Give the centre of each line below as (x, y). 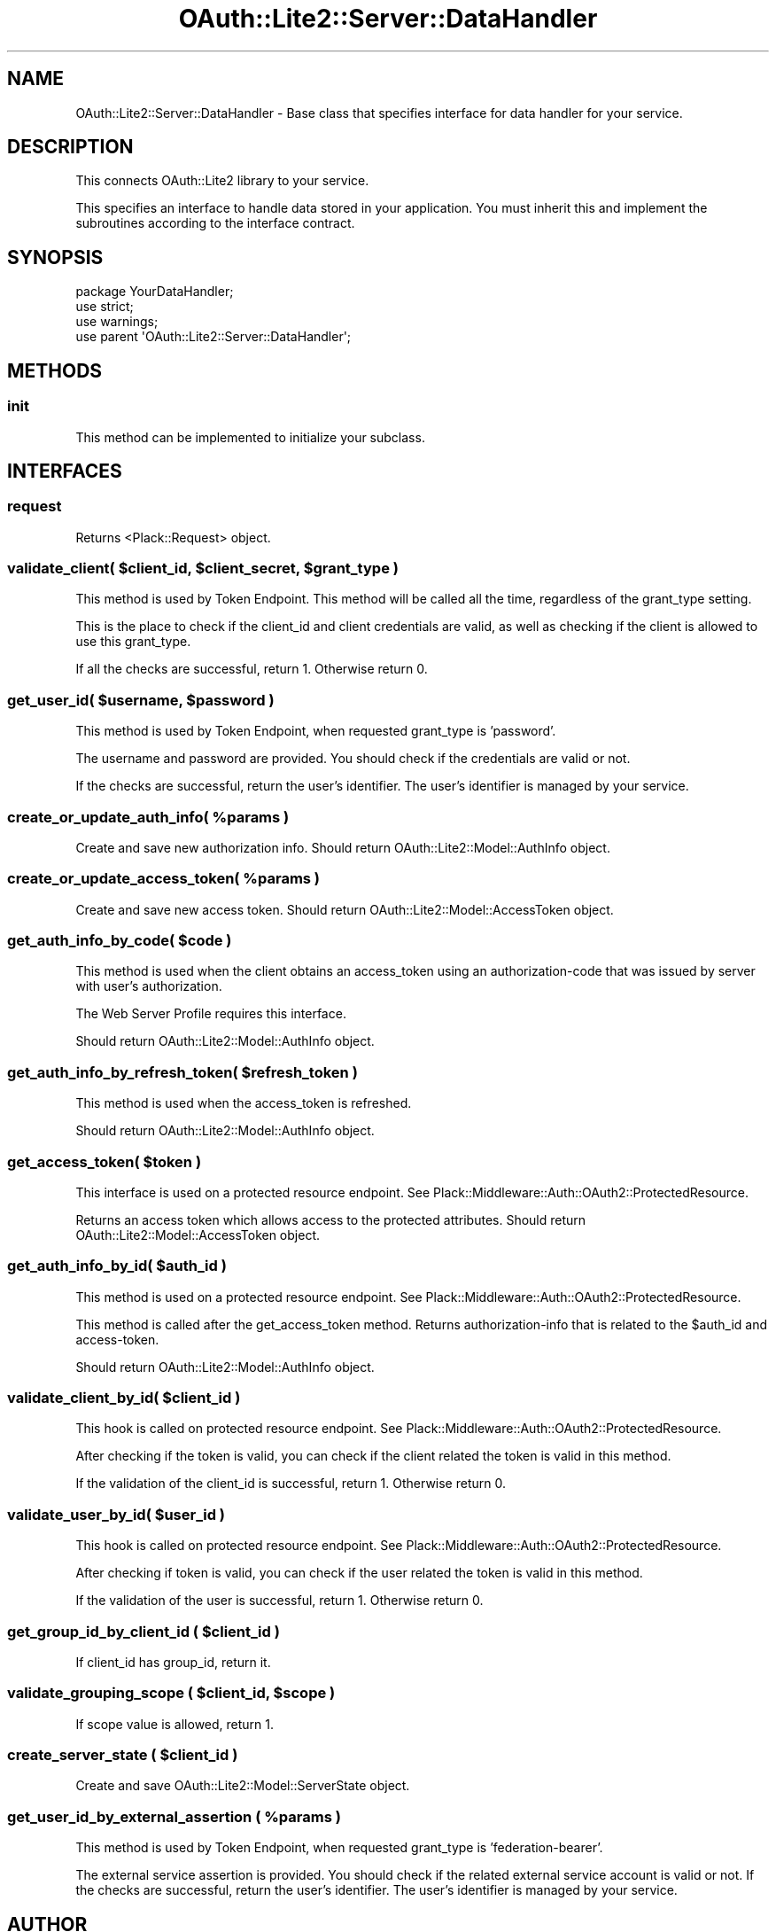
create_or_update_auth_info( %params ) (148, 817)
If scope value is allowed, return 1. (175, 1724)
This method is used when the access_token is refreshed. (244, 1103)
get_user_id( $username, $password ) (141, 700)
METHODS (55, 370)
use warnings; (117, 322)
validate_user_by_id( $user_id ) (116, 1514)
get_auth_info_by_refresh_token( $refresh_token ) (182, 1072)
